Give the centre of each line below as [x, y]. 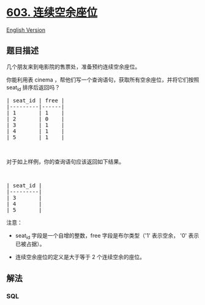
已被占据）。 [30, 244]
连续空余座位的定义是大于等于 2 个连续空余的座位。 [80, 257]
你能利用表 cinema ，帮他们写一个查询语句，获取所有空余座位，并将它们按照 [103, 80]
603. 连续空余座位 [52, 13]
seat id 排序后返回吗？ [33, 88]
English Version [26, 30]
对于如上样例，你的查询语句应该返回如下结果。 [65, 161]
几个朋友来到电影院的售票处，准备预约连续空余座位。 [73, 66]
